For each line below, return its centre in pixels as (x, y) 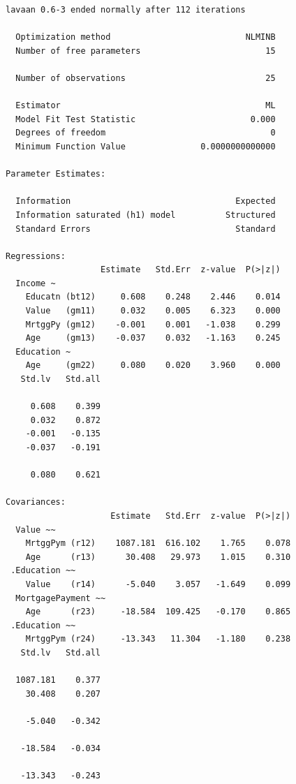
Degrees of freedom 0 (146, 133)
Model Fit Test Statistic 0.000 (146, 119)
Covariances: (36, 502)
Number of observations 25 (146, 78)
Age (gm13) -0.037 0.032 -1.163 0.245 (153, 338)
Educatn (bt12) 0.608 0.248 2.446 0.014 (153, 297)
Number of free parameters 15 (146, 51)
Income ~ (36, 283)
